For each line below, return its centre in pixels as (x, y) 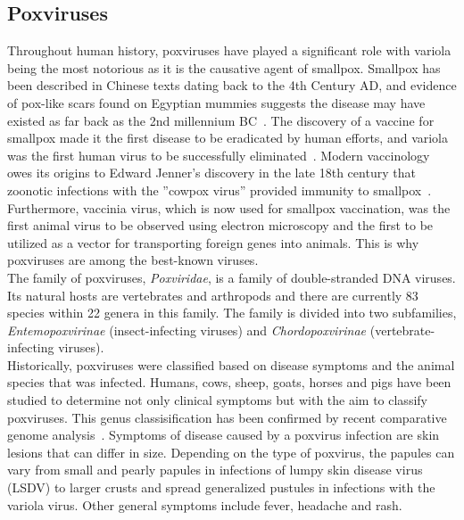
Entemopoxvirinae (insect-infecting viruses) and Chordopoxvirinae (187, 330)
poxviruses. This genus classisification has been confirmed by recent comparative (227, 417)
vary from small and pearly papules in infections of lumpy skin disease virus (215, 470)
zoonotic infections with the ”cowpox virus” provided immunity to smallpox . (220, 190)
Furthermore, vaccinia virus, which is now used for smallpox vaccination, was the (229, 207)
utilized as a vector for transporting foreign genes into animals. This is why (213, 242)
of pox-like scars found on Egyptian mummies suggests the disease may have (216, 102)
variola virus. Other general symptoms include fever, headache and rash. (205, 504)
